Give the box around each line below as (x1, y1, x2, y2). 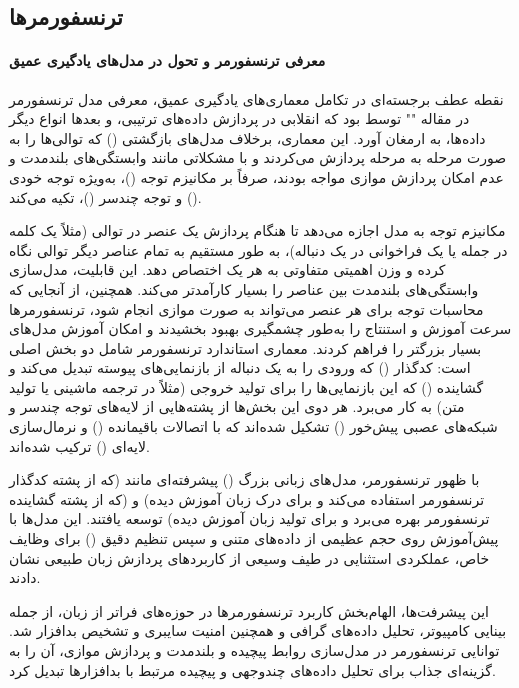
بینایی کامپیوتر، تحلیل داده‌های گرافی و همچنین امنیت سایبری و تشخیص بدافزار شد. (9, 620, 507, 641)
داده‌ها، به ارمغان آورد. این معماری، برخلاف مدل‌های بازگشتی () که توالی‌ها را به (9, 127, 486, 148)
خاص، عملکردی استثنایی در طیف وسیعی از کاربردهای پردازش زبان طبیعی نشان (9, 547, 490, 568)
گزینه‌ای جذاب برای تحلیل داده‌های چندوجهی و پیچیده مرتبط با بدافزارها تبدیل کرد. (9, 659, 496, 680)
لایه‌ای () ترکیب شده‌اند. (9, 435, 150, 456)
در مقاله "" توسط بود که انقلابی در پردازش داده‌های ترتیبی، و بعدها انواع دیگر (9, 108, 470, 129)
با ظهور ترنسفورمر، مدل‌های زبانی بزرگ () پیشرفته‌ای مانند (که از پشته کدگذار (9, 469, 480, 490)
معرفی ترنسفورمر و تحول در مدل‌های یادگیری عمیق (9, 50, 326, 71)
